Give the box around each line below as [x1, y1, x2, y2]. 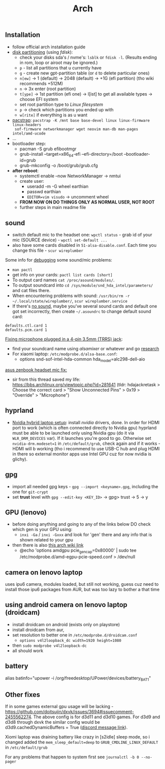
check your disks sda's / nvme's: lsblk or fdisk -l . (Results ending [19, 54, 157, 60]
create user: [19, 178, 44, 184]
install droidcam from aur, [12, 627, 65, 633]
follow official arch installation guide [12, 44, 86, 50]
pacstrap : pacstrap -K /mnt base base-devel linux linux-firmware [12, 117, 150, 123]
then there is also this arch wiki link [12, 542, 84, 548]
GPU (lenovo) [5, 508, 47, 517]
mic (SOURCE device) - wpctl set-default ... [12, 237, 107, 243]
